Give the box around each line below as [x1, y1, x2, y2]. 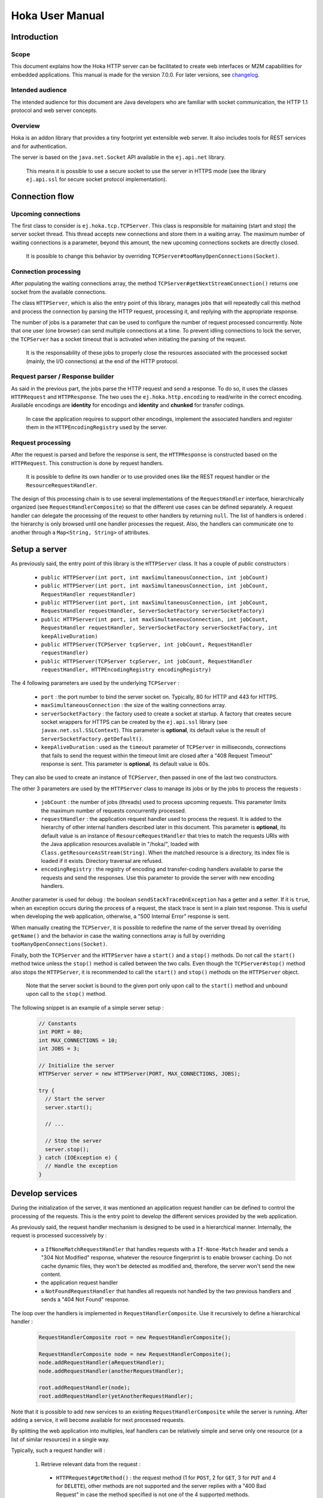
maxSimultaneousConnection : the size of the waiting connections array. [41, 702, 227, 709]
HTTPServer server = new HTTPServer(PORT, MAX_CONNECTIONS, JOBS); [38, 1070, 241, 1077]
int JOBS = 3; [38, 1045, 80, 1052]
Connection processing [11, 267, 81, 276]
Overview [11, 122, 40, 130]
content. [41, 1271, 62, 1278]
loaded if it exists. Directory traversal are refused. [41, 857, 163, 864]
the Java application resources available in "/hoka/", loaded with [41, 841, 200, 848]
